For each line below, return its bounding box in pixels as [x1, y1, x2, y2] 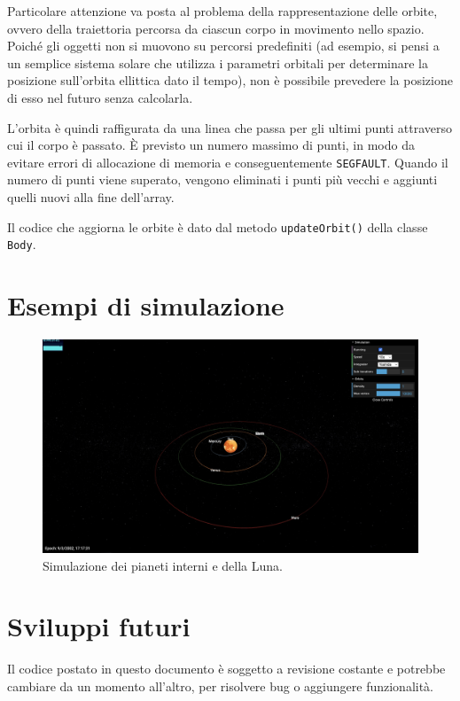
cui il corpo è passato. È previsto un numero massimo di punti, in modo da [7, 136, 415, 154]
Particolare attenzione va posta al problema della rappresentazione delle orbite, [7, 2, 438, 19]
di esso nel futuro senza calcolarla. [7, 88, 193, 106]
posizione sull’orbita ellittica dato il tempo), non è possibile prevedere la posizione [7, 71, 453, 90]
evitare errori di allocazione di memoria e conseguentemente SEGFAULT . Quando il [7, 152, 448, 171]
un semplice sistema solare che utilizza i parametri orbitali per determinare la [7, 53, 428, 72]
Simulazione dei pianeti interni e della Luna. [43, 556, 283, 574]
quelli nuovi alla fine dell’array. [7, 188, 175, 206]
